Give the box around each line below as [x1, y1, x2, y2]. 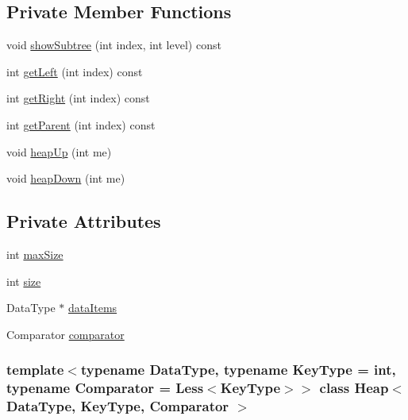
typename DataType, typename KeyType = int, [80, 360, 396, 380]
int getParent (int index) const [6, 116, 156, 133]
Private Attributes [6, 209, 161, 233]
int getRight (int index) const [6, 90, 150, 106]
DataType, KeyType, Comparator [6, 396, 229, 416]
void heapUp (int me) [6, 143, 112, 160]
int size [6, 272, 41, 289]
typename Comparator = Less [6, 378, 204, 398]
